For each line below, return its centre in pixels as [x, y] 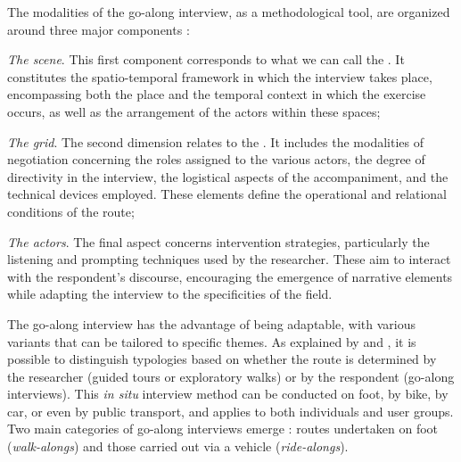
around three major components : [99, 29]
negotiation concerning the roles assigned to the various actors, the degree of [216, 159]
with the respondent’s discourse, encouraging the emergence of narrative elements [230, 276]
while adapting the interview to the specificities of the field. [170, 294]
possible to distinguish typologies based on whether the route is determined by [222, 359]
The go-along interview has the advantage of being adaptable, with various [211, 323]
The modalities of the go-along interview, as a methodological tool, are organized [229, 12]
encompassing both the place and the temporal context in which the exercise [217, 94]
